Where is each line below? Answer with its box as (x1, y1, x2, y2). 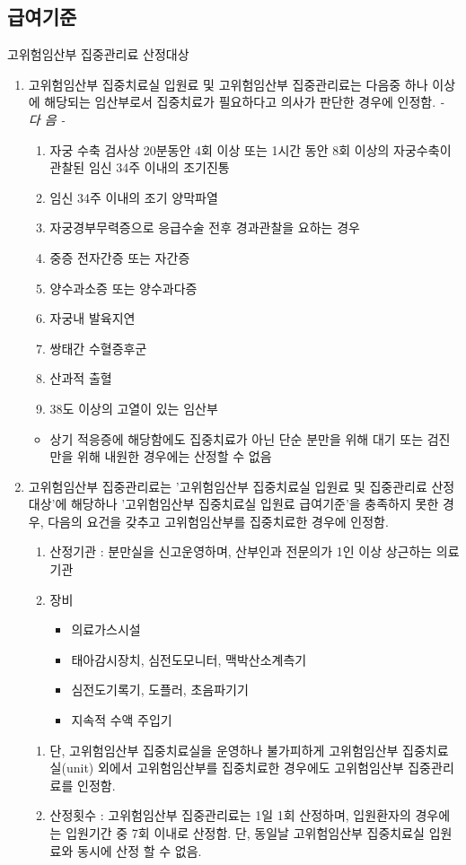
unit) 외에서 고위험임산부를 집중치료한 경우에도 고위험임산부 (66, 758, 404, 777)
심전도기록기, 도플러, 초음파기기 (71, 680, 249, 699)
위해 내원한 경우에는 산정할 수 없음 (77, 447, 272, 466)
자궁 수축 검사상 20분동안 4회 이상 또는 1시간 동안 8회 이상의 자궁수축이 (49, 140, 452, 159)
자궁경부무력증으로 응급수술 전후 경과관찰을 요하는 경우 (49, 218, 360, 237)
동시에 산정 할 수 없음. (77, 841, 202, 860)
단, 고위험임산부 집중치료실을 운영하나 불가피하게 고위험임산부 (49, 740, 399, 759)
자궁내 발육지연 (49, 309, 136, 328)
